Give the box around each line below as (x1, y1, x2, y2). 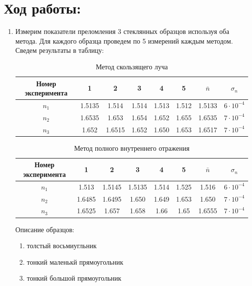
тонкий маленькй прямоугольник (27, 256, 124, 267)
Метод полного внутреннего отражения (74, 143, 189, 153)
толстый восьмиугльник (27, 240, 97, 251)
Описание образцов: (15, 224, 75, 234)
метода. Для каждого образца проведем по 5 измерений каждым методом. (15, 35, 233, 46)
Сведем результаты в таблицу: (15, 45, 104, 55)
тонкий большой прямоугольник (27, 273, 122, 283)
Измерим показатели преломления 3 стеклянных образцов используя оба (15, 26, 229, 36)
